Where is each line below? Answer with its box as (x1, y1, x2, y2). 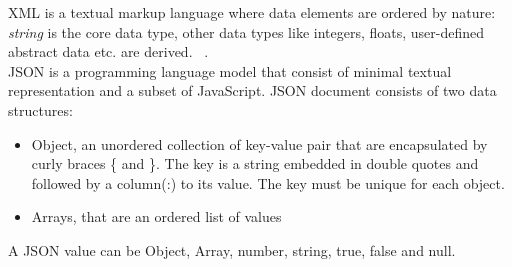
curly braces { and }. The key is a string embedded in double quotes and (31, 153, 479, 174)
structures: (8, 99, 73, 120)
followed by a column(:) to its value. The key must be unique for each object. (31, 172, 505, 193)
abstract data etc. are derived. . (8, 41, 209, 62)
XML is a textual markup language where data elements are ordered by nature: (8, 2, 496, 22)
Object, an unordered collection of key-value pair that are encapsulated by (31, 133, 488, 154)
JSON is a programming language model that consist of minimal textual (8, 60, 452, 81)
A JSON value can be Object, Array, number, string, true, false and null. (8, 239, 456, 260)
